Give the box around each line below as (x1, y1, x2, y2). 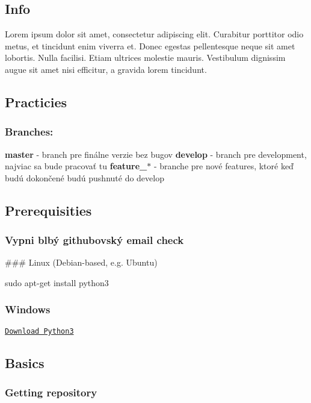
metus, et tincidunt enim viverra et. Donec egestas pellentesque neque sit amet (5, 39, 295, 52)
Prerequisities (5, 201, 92, 219)
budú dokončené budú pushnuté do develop (5, 171, 164, 184)
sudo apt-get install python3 (5, 276, 109, 289)
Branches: (5, 124, 54, 139)
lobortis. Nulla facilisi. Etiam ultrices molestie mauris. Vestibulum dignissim (5, 51, 286, 64)
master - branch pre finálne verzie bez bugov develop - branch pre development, (5, 148, 307, 160)
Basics (5, 353, 45, 372)
